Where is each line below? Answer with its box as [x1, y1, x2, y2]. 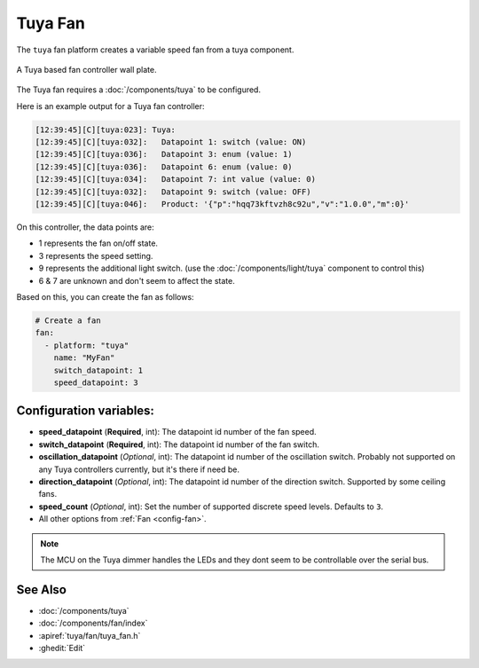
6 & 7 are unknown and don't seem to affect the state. [38, 275, 235, 286]
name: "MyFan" [53, 353, 115, 363]
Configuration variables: [16, 404, 155, 419]
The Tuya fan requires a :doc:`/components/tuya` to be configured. [16, 84, 262, 95]
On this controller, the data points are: [16, 222, 154, 232]
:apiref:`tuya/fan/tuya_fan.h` [38, 630, 141, 640]
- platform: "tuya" [44, 340, 130, 350]
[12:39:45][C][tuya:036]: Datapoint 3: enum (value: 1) [35, 149, 293, 160]
